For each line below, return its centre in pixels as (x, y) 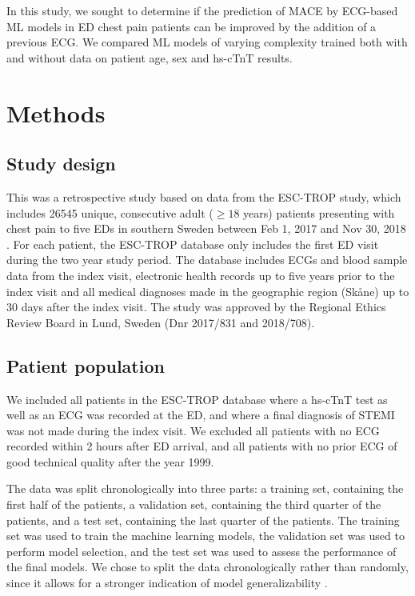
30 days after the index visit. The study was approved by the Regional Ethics (196, 307)
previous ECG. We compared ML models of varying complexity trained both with (207, 42)
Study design (61, 164)
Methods (56, 112)
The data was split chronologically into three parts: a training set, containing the (205, 488)
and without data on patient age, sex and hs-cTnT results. (150, 57)
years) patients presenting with (319, 212)
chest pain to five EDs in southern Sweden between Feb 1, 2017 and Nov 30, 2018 (206, 228)
